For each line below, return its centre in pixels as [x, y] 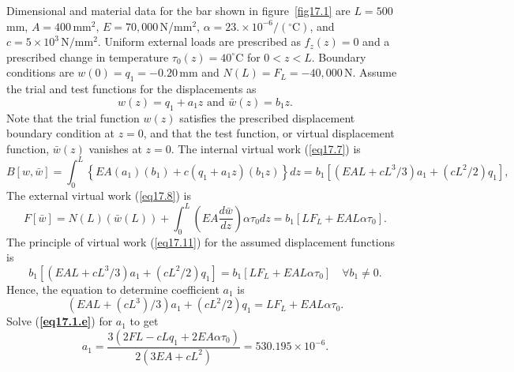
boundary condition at [60, 133]
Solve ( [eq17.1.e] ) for [60, 321]
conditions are [40, 72]
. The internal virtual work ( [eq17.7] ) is [266, 148]
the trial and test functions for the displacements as [131, 89]
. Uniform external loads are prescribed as [199, 41]
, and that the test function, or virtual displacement [269, 133]
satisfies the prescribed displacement [267, 117]
